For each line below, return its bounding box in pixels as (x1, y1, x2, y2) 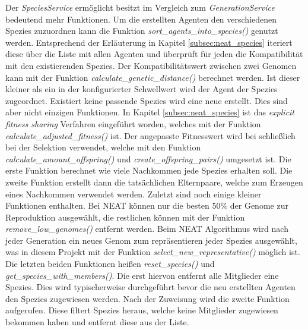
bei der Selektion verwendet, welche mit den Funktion (5, 141, 201, 153)
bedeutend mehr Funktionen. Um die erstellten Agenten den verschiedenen (5, 12, 277, 25)
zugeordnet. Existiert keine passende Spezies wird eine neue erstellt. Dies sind (5, 94, 288, 106)
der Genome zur (230, 199, 288, 212)
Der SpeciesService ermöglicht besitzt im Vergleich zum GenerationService (5, 1, 275, 13)
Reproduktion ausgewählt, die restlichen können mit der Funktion (5, 210, 245, 223)
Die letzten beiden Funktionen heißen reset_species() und (5, 257, 215, 270)
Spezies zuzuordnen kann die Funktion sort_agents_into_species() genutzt (5, 24, 278, 37)
